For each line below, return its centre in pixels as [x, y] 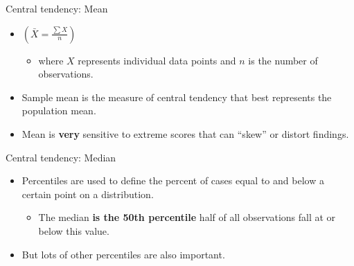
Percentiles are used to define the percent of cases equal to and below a [173, 180]
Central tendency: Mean [57, 8]
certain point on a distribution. [88, 194]
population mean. [59, 110]
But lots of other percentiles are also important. [123, 254]
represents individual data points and [157, 60]
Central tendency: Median [61, 157]
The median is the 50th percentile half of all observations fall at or [187, 217]
